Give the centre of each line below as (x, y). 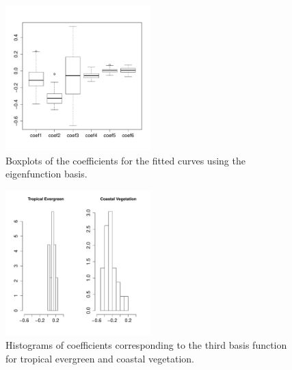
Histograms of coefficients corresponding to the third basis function (146, 345)
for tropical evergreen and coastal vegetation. (100, 358)
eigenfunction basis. (47, 174)
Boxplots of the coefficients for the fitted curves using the (125, 160)
